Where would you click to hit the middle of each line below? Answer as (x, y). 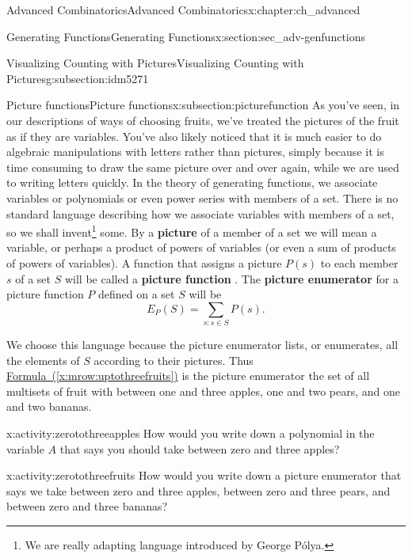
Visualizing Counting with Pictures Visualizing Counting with (155, 63)
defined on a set (137, 294)
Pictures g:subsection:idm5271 (78, 78)
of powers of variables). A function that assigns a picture (144, 262)
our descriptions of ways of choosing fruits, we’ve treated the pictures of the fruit (203, 120)
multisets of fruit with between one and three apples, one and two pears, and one (204, 391)
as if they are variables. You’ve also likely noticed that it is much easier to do (194, 136)
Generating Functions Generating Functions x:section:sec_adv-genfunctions (186, 36)
